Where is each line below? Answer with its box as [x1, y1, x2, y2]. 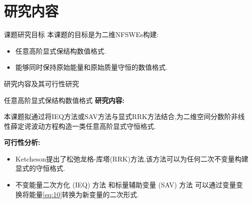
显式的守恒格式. [15, 163, 65, 173]
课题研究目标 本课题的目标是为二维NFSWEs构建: [4, 29, 159, 40]
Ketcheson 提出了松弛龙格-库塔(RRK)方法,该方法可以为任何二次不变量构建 [15, 153, 249, 163]
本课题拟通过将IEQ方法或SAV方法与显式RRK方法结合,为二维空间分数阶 [4, 111, 232, 122]
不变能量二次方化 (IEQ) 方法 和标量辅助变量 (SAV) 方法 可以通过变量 [15, 180, 236, 190]
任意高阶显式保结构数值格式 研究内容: [4, 95, 125, 105]
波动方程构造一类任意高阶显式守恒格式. [31, 121, 156, 131]
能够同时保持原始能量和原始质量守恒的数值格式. [15, 62, 168, 72]
